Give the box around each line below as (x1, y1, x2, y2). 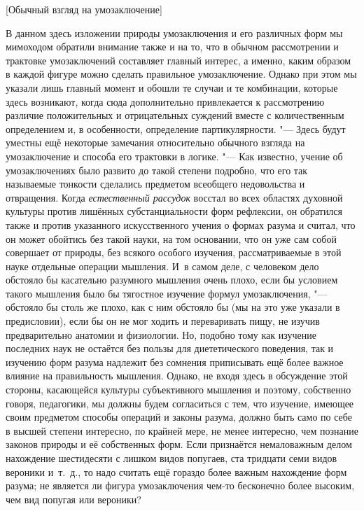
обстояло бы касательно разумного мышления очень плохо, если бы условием (6, 272, 338, 287)
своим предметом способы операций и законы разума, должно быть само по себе (6, 409, 352, 424)
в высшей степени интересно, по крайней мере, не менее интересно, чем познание (6, 423, 358, 437)
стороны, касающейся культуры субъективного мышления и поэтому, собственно (6, 382, 351, 397)
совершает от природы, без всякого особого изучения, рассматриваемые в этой (6, 245, 342, 260)
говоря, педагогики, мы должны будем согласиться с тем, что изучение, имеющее (6, 395, 354, 410)
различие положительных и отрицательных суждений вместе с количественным (6, 108, 344, 122)
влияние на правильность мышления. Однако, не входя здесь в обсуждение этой (6, 368, 348, 383)
